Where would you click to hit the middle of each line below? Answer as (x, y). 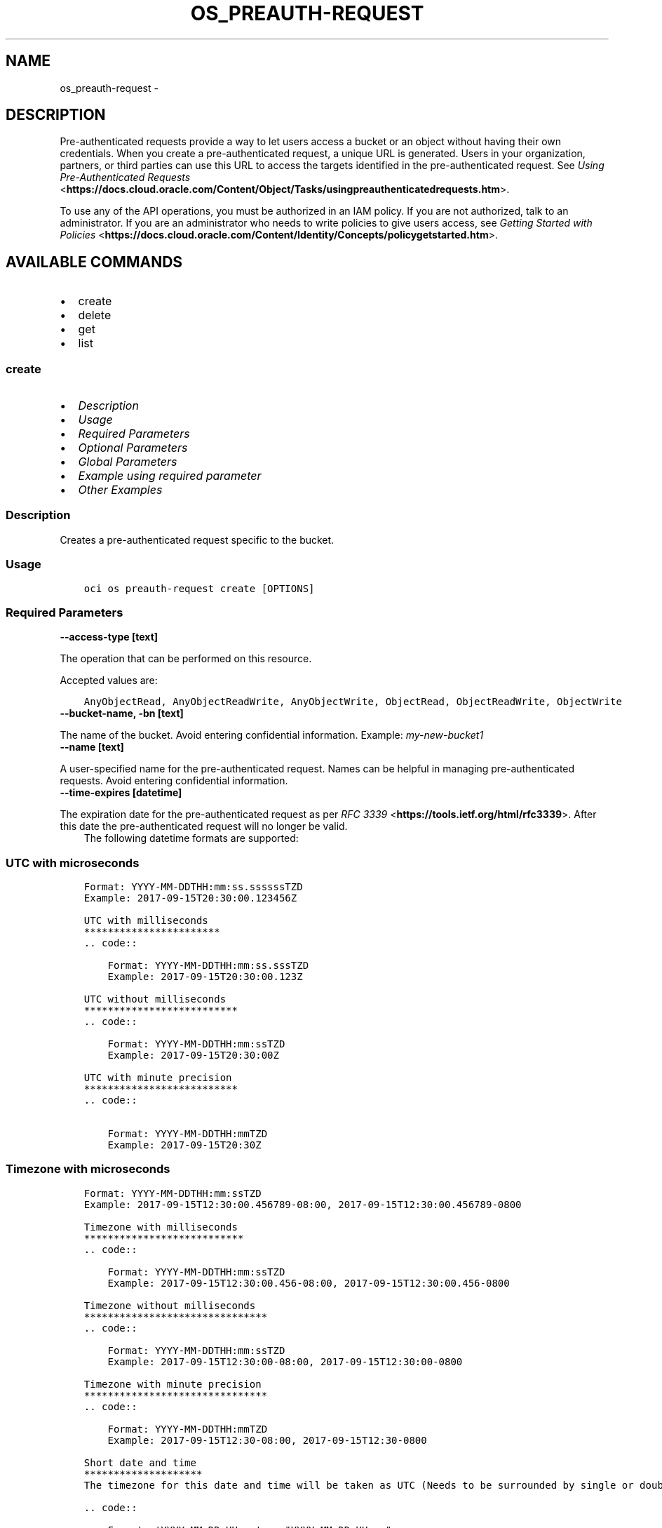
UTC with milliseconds (146, 921)
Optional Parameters (133, 448)
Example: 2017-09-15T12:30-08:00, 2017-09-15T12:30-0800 (267, 1440)
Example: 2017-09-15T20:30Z (184, 1145)
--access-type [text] (109, 637)
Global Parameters (128, 462)
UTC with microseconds (73, 863)
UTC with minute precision (158, 1078)
